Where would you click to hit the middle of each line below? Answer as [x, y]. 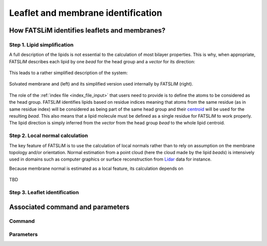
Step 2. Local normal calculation [49, 136]
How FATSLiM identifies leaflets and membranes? [87, 30]
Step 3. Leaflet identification [44, 192]
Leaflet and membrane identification [86, 13]
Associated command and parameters [69, 207]
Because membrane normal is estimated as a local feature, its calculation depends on [96, 168]
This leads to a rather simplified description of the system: [68, 73]
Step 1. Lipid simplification [41, 44]
